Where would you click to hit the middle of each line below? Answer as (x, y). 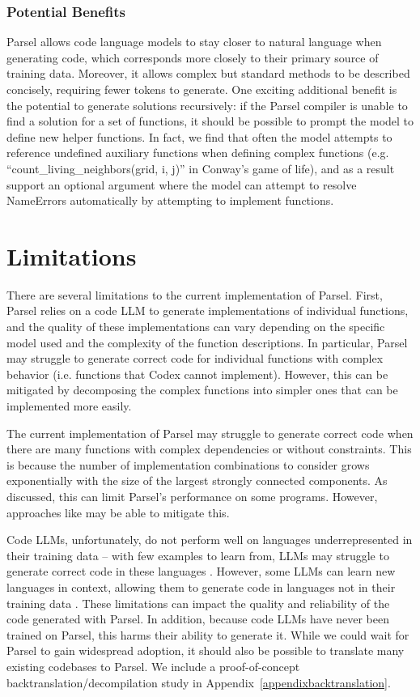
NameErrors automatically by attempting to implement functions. (170, 200)
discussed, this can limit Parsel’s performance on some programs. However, (192, 496)
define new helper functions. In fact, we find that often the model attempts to (199, 136)
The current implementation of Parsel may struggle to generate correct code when (210, 433)
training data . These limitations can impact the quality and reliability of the (198, 603)
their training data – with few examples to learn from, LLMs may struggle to (198, 555)
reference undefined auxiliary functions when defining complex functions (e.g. (198, 153)
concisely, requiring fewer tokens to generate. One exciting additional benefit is (202, 89)
